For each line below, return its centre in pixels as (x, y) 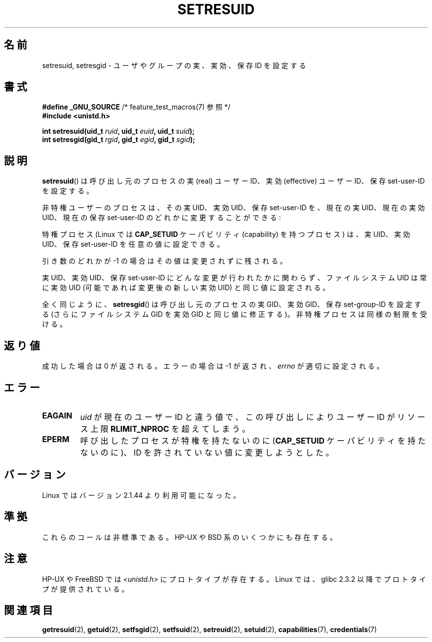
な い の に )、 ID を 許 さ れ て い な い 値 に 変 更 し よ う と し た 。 (207, 452)
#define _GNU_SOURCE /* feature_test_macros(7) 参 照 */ (136, 107)
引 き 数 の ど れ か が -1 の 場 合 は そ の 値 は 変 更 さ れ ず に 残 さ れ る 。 (164, 261)
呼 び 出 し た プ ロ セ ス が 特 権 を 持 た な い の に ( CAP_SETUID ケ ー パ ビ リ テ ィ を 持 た (253, 440)
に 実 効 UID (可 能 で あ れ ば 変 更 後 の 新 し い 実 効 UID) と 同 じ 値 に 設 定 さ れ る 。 (186, 288)
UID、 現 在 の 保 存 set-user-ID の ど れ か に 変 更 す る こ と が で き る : (162, 218)
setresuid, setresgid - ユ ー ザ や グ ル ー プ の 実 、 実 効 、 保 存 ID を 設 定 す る (174, 65)
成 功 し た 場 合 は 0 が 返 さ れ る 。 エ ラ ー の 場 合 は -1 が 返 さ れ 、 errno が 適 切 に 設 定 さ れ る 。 (213, 366)
